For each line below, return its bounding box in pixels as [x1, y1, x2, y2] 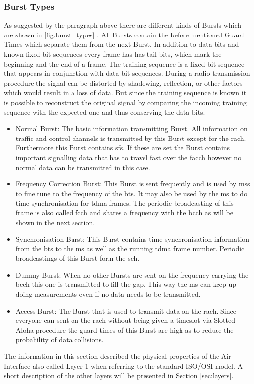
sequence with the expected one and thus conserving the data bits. [4, 106, 205, 117]
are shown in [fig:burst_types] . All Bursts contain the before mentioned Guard [4, 29, 244, 39]
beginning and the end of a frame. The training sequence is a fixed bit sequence [4, 58, 245, 69]
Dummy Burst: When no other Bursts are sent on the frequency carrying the [15, 269, 249, 279]
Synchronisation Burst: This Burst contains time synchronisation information [15, 234, 250, 244]
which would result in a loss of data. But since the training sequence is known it [4, 87, 247, 98]
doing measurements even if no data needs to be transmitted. [15, 289, 201, 299]
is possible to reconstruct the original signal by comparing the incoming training [4, 97, 247, 107]
